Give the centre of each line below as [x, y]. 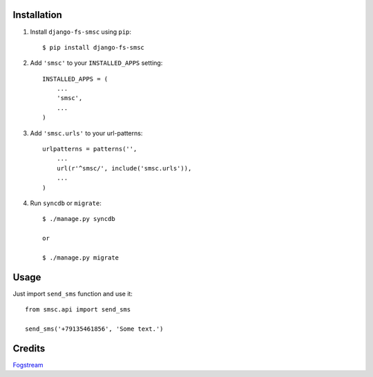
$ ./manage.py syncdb [79, 219]
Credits [29, 348]
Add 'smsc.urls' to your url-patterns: [86, 133]
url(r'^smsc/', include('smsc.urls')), [124, 168]
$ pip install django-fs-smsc [94, 47]
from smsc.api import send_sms [78, 310]
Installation [37, 15]
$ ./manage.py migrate [81, 258]
